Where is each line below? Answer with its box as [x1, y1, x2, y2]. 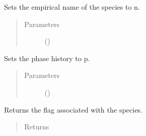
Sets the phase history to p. [4, 52, 90, 63]
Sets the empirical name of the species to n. [4, 2, 140, 12]
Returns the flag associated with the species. [4, 104, 143, 115]
